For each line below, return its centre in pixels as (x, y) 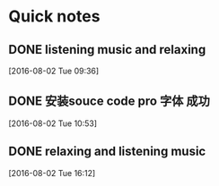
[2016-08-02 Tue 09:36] (54, 71)
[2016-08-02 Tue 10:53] (53, 123)
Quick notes (54, 17)
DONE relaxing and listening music (107, 152)
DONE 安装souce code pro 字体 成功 (109, 101)
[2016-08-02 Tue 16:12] (52, 173)
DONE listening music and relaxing (107, 50)
